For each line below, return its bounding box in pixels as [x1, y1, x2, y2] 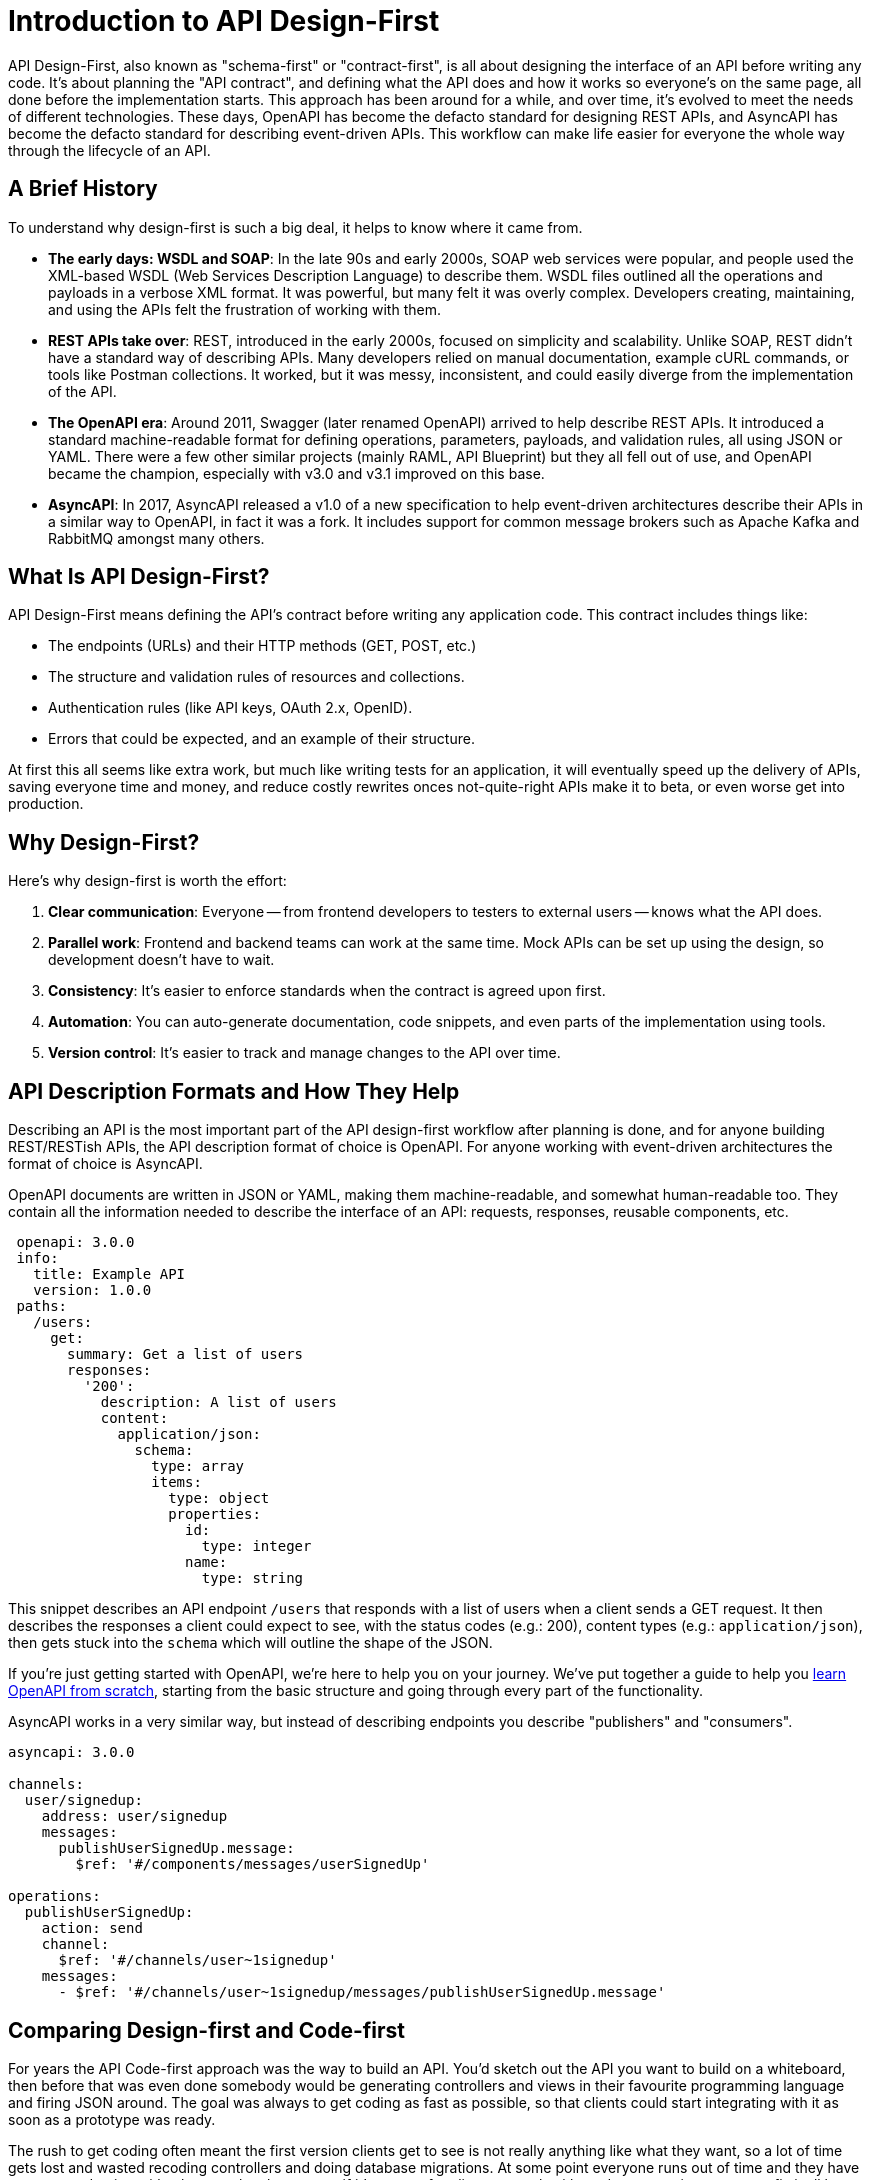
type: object [168, 1490, 270, 1507]
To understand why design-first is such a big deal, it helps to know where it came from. [8, 218, 583, 236]
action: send [41, 1920, 143, 1937]
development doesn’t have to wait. [48, 951, 275, 969]
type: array [151, 1458, 245, 1475]
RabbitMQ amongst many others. [48, 529, 265, 547]
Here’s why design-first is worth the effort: [8, 872, 287, 890]
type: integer [201, 1538, 312, 1555]
